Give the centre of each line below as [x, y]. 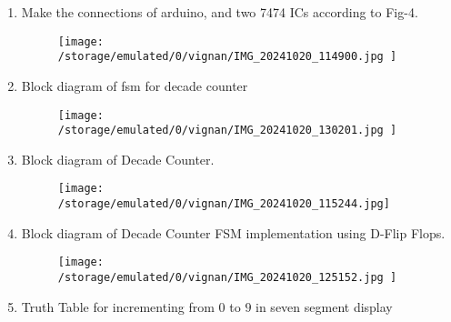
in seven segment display [324, 306]
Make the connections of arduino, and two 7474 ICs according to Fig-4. [220, 12]
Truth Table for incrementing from [118, 306]
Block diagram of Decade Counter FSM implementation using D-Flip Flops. [233, 232]
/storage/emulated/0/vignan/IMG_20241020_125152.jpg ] [227, 277]
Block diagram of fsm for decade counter [135, 85]
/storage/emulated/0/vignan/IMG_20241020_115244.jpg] [224, 204]
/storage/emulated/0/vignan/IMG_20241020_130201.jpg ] [227, 131]
